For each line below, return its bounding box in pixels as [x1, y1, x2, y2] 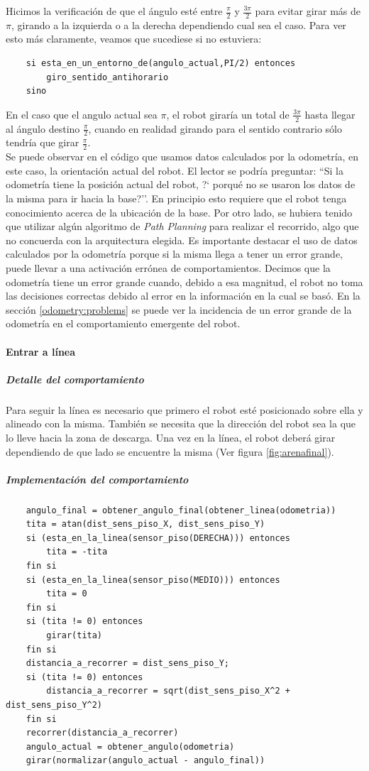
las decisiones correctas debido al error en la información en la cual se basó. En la [6, 288, 360, 303]
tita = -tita [46, 547, 108, 557]
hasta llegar [304, 106, 356, 121]
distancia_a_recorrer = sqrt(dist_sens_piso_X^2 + [46, 686, 290, 696]
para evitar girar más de [255, 4, 361, 18]
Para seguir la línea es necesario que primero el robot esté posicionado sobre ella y [6, 402, 363, 417]
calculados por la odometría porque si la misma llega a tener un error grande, [6, 246, 343, 261]
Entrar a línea [6, 344, 76, 359]
